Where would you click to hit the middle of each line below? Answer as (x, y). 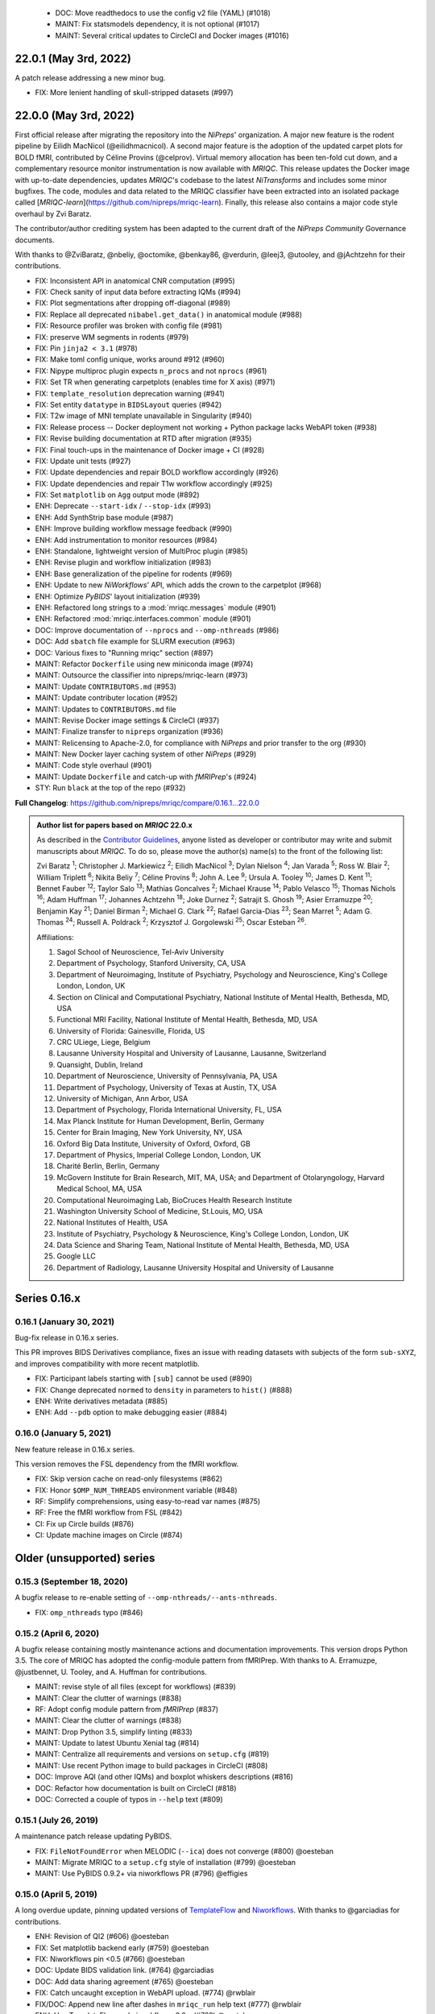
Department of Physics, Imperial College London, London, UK (159, 1154)
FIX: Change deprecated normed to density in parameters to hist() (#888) (164, 1390)
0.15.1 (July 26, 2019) (56, 1820)
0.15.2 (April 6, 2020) (57, 1633)
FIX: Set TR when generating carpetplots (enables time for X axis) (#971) (155, 382)
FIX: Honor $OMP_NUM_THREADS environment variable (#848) (136, 1490)
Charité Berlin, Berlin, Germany (108, 1166)
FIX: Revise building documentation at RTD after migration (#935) (143, 438)
